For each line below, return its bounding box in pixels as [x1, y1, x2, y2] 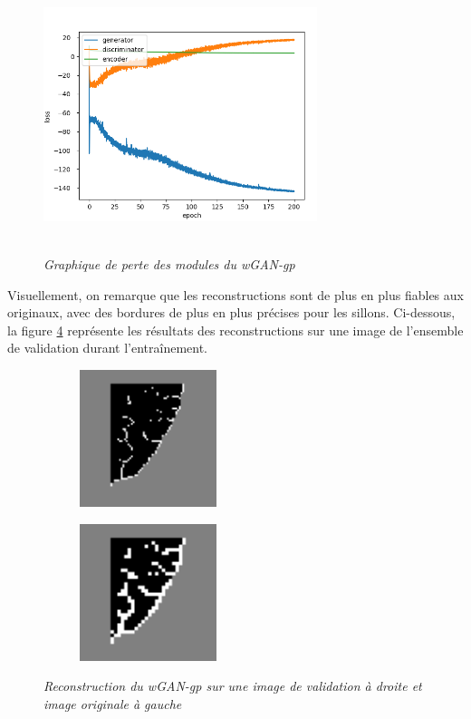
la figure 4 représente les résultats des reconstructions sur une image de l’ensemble [7, 320, 464, 339]
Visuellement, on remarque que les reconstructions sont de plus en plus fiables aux [7, 285, 464, 304]
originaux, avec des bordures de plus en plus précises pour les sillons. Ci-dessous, [7, 303, 456, 322]
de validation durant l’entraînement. [7, 338, 208, 357]
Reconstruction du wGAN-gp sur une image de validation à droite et [43, 676, 422, 695]
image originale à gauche [43, 695, 182, 714]
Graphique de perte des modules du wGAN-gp [43, 254, 295, 273]
